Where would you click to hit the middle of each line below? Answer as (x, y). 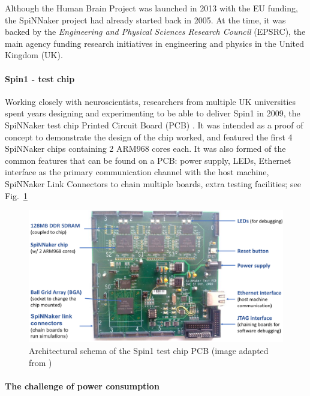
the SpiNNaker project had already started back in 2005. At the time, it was (145, 19)
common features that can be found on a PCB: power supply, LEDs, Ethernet (148, 160)
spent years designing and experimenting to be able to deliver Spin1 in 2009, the (153, 113)
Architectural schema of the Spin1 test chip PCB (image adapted (149, 350)
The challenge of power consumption (82, 385)
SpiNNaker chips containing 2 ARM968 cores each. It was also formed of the (145, 148)
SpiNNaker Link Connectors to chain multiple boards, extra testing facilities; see (153, 183)
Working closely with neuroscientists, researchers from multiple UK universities (151, 101)
